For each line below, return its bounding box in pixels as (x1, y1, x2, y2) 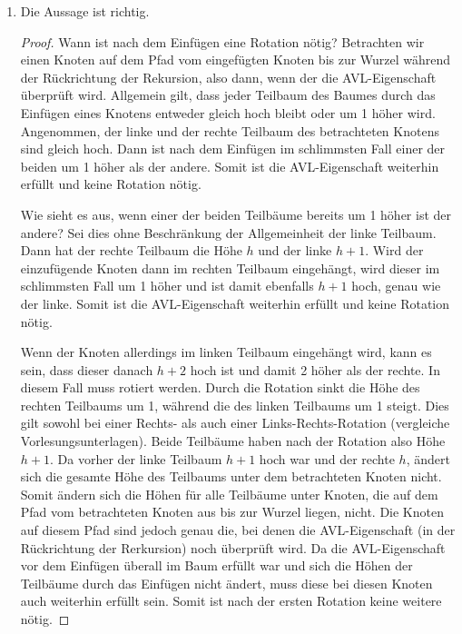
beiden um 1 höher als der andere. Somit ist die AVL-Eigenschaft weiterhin (20, 156, 439, 175)
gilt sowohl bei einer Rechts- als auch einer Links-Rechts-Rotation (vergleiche (20, 413, 450, 432)
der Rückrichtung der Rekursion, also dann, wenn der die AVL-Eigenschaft (20, 67, 437, 86)
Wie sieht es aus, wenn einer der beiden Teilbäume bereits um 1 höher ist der (20, 204, 452, 223)
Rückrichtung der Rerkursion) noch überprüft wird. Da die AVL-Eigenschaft (20, 538, 446, 557)
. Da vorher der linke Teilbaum (50, 449, 222, 468)
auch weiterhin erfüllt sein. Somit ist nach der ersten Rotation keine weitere (20, 591, 442, 610)
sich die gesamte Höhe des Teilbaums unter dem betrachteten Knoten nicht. (20, 467, 442, 486)
